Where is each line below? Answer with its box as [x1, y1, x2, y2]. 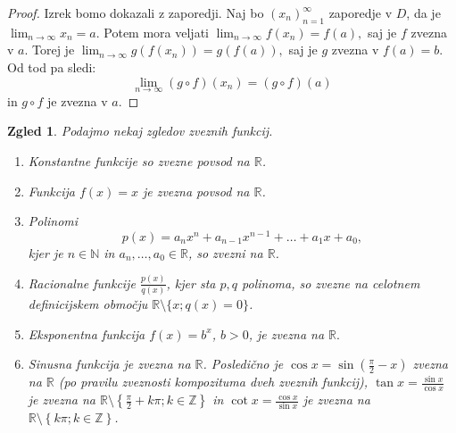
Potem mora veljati [104, 22, 209, 41]
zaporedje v [328, 4, 393, 21]
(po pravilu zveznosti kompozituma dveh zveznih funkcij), [58, 372, 369, 391]
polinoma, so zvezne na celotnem [242, 273, 420, 292]
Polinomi [28, 212, 79, 230]
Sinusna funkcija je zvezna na [28, 354, 191, 373]
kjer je [28, 243, 63, 262]
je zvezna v [47, 91, 108, 110]
